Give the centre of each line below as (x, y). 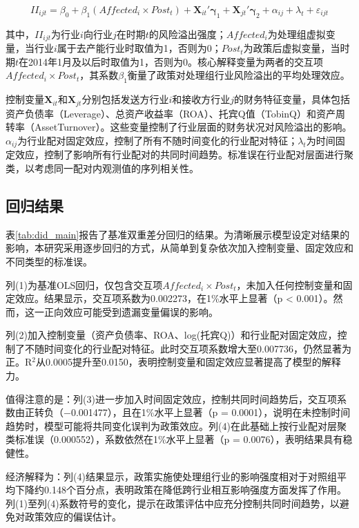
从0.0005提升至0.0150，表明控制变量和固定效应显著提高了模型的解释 (188, 362)
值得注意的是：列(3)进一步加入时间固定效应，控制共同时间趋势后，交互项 (171, 398)
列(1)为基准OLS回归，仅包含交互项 (84, 284)
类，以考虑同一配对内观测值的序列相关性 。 (102, 168)
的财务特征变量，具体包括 (292, 99)
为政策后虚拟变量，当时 (297, 48)
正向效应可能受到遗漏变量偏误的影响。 (131, 311)
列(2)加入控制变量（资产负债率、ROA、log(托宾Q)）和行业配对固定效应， (172, 335)
